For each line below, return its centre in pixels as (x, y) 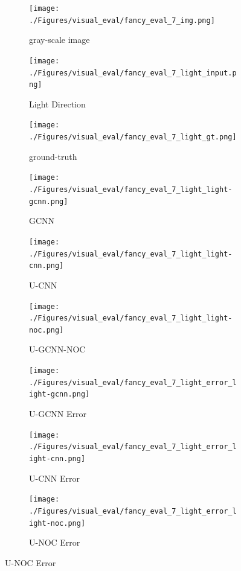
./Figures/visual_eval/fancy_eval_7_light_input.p (133, 73)
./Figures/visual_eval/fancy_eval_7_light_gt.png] (133, 137)
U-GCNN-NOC (57, 349)
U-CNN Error (54, 478)
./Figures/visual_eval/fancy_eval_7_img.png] (122, 20)
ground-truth (53, 156)
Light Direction (57, 104)
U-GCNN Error (58, 414)
